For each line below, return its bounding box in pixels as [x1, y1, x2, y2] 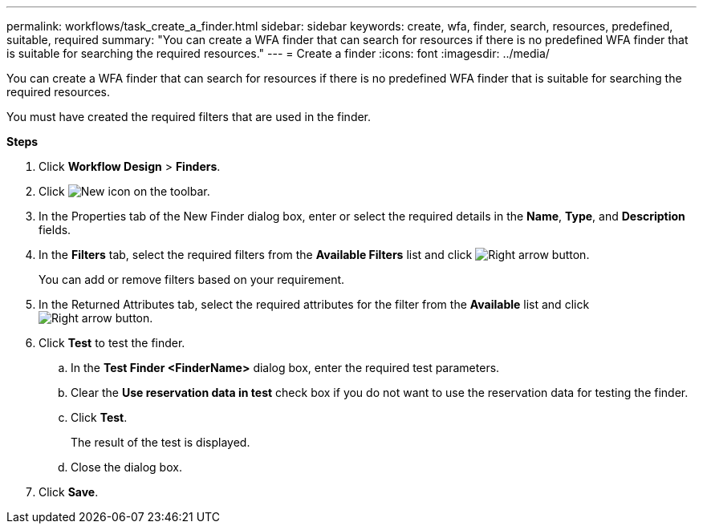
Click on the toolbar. [39, 184, 210, 198]
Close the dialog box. [71, 460, 182, 474]
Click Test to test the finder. [39, 336, 185, 350]
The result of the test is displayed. [71, 435, 250, 449]
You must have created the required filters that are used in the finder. [6, 110, 372, 123]
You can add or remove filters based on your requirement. [39, 273, 345, 286]
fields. [39, 223, 71, 237]
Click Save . [39, 485, 99, 499]
